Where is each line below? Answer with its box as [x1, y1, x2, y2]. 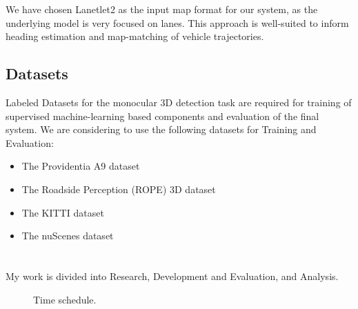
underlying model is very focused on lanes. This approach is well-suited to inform [6, 15, 349, 30]
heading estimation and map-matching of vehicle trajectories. [6, 29, 264, 43]
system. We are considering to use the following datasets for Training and [6, 122, 317, 137]
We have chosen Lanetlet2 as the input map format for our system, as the [6, 2, 318, 16]
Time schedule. [33, 292, 97, 306]
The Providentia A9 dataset [21, 159, 140, 173]
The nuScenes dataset [21, 228, 114, 243]
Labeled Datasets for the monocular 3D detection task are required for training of [6, 94, 352, 109]
